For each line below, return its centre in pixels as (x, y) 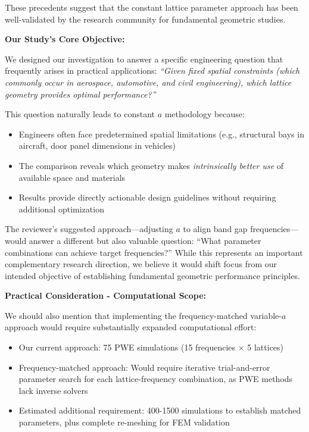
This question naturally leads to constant (80, 114)
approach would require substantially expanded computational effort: (131, 327)
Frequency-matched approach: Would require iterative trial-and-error (144, 367)
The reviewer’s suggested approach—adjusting (89, 229)
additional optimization (61, 209)
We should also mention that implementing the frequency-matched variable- (143, 315)
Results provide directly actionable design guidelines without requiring (147, 197)
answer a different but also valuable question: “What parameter (145, 240)
